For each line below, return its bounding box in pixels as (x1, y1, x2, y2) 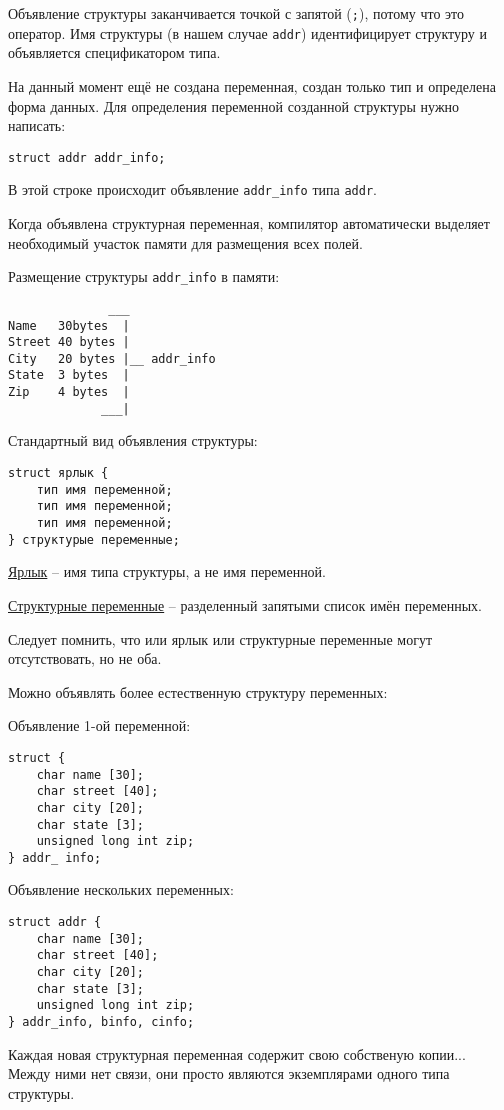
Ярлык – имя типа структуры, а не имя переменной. (8, 561, 327, 582)
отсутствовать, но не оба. (8, 648, 162, 669)
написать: (8, 115, 66, 136)
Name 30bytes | (8, 318, 130, 333)
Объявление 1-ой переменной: (8, 715, 191, 736)
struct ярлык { (8, 466, 109, 481)
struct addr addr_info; (8, 150, 166, 165)
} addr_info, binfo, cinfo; (8, 1015, 195, 1029)
